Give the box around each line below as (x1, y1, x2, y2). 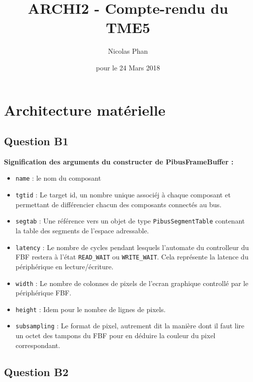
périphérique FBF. (15, 287, 71, 298)
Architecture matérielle (4, 99, 165, 120)
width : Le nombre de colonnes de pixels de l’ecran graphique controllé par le (15, 278, 249, 288)
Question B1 (4, 133, 69, 149)
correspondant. (15, 340, 61, 350)
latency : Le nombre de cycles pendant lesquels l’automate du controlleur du (15, 242, 249, 252)
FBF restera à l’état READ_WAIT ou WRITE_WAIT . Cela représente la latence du (15, 252, 249, 262)
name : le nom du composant (15, 173, 101, 183)
